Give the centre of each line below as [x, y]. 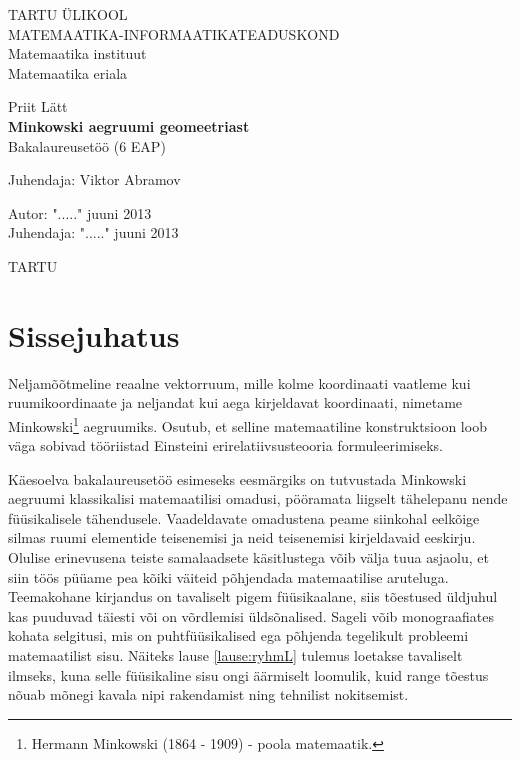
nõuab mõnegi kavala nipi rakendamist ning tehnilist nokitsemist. [208, 694]
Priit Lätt [38, 106]
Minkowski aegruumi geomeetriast [129, 125]
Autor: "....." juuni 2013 [80, 212]
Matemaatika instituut [77, 53]
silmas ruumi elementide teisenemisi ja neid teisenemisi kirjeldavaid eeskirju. [242, 537]
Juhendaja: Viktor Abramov [94, 179]
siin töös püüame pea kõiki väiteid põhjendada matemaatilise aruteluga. [228, 576]
